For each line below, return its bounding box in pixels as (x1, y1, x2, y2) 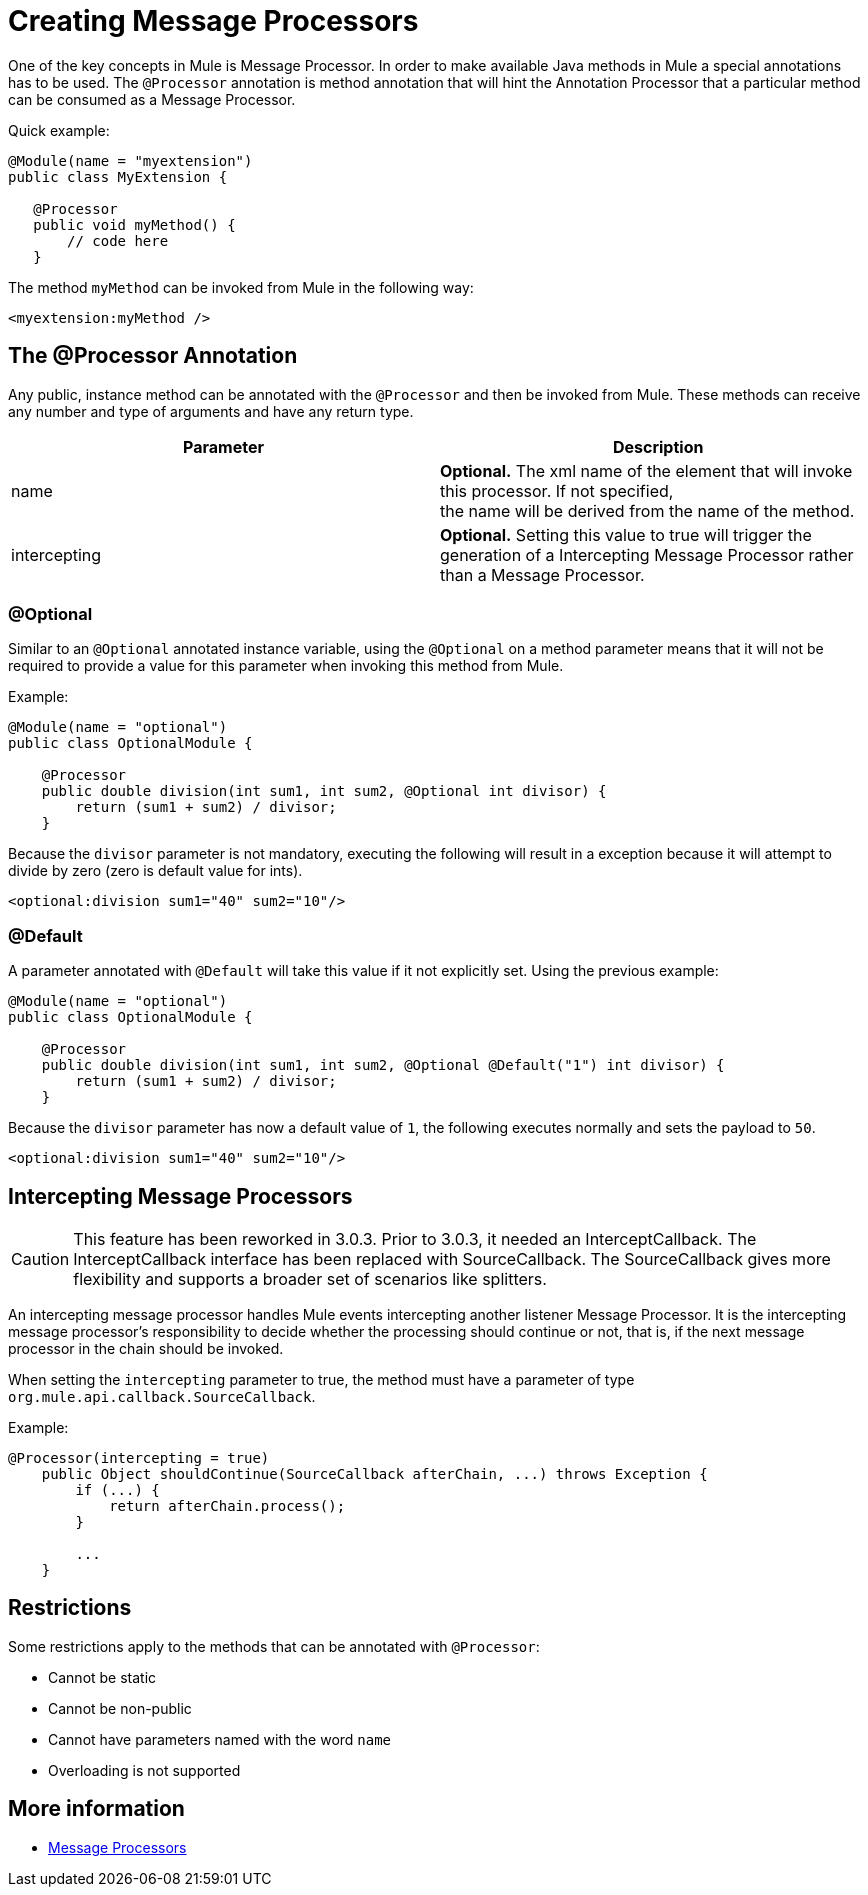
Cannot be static (48, 1668, 157, 1686)
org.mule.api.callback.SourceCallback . (8, 1387, 316, 1405)
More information (8, 1796, 185, 1822)
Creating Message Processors (8, 4, 419, 38)
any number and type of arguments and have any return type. (8, 402, 414, 420)
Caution (11, 1248, 70, 1269)
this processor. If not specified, (440, 480, 674, 501)
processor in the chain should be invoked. (8, 1339, 284, 1357)
